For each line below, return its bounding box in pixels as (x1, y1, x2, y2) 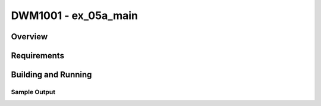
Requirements (11, 51, 65, 61)
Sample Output (11, 88, 56, 96)
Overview (11, 32, 48, 42)
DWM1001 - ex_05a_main (11, 9, 139, 22)
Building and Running (11, 70, 92, 80)
